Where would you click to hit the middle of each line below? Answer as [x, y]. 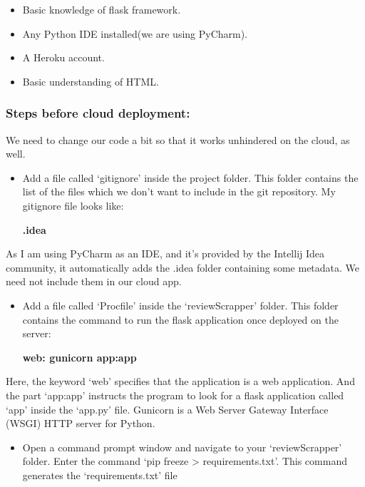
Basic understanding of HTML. [91, 81]
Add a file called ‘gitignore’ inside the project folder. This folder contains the [190, 177]
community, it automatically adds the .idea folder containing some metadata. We [183, 267]
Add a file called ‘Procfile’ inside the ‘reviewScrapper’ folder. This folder [180, 305]
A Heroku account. [63, 57]
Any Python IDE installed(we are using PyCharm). [135, 33]
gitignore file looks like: [73, 205]
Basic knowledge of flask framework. [102, 9]
